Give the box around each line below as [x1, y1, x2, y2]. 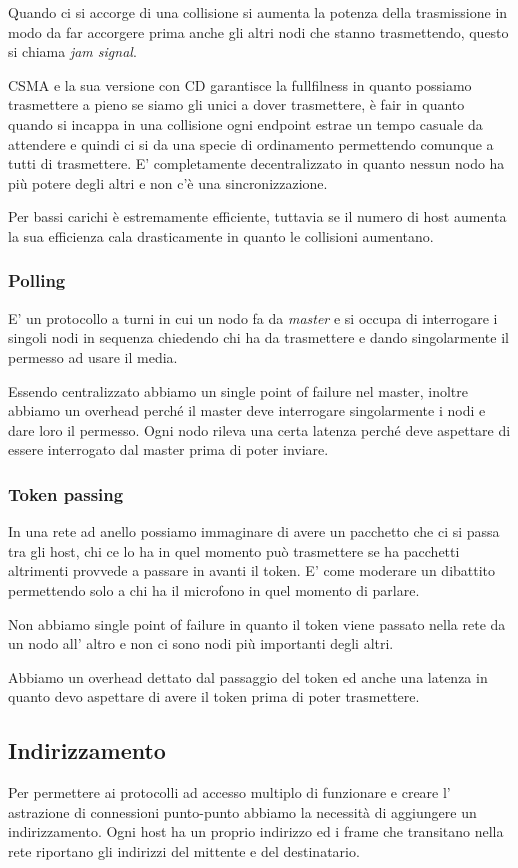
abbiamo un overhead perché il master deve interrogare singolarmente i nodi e [8, 400, 486, 421]
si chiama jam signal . [8, 41, 137, 62]
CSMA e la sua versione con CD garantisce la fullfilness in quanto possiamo [8, 74, 472, 95]
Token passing [8, 481, 124, 506]
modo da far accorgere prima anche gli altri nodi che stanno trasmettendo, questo [8, 21, 509, 42]
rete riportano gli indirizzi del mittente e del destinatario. [8, 840, 360, 861]
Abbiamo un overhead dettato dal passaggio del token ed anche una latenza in [8, 666, 488, 687]
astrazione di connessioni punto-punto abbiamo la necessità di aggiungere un [8, 801, 477, 822]
